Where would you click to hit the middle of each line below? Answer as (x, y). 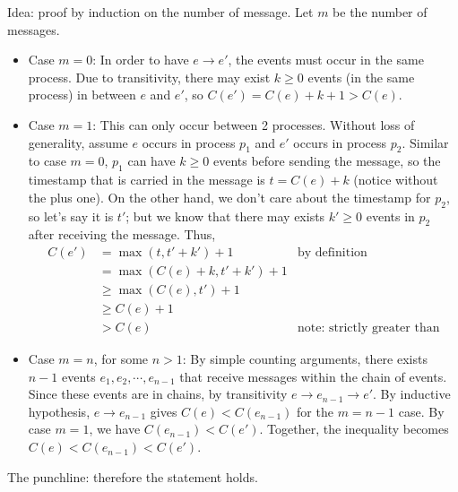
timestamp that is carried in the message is (147, 180)
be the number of (380, 12)
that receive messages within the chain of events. (313, 376)
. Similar (425, 142)
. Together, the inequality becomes (354, 429)
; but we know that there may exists (225, 216)
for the (315, 411)
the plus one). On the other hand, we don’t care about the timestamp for (229, 197)
